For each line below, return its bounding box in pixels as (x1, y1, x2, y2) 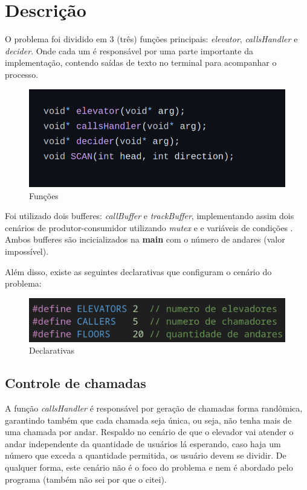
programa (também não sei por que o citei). (5, 472, 167, 485)
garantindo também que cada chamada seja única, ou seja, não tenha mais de (5, 413, 292, 426)
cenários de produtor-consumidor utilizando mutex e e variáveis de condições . (5, 221, 293, 234)
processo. (5, 68, 39, 80)
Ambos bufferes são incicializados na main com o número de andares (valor (5, 233, 285, 246)
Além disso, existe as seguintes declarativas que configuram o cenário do (5, 265, 272, 278)
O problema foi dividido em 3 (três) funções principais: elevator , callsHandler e (5, 33, 298, 45)
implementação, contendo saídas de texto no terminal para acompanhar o (5, 56, 277, 69)
